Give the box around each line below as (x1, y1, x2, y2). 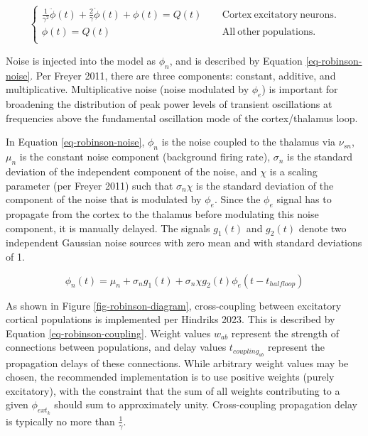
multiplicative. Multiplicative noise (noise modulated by (6, 82, 249, 97)
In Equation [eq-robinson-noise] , (6, 134, 145, 149)
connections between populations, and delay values (6, 339, 227, 354)
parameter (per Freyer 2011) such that (6, 178, 173, 192)
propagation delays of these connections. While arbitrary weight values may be (6, 355, 349, 370)
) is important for (261, 82, 338, 97)
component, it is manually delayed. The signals (6, 220, 210, 235)
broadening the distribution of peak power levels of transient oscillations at (6, 97, 332, 111)
